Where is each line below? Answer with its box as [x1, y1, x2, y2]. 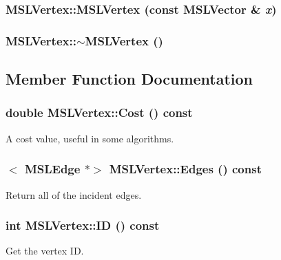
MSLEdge [24, 160, 81, 177]
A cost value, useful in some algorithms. [6, 131, 174, 145]
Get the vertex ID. [6, 243, 84, 258]
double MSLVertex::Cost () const [6, 104, 193, 121]
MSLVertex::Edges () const [109, 160, 262, 177]
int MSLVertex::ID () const [6, 217, 160, 234]
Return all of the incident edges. [6, 187, 142, 202]
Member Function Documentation [6, 68, 253, 89]
